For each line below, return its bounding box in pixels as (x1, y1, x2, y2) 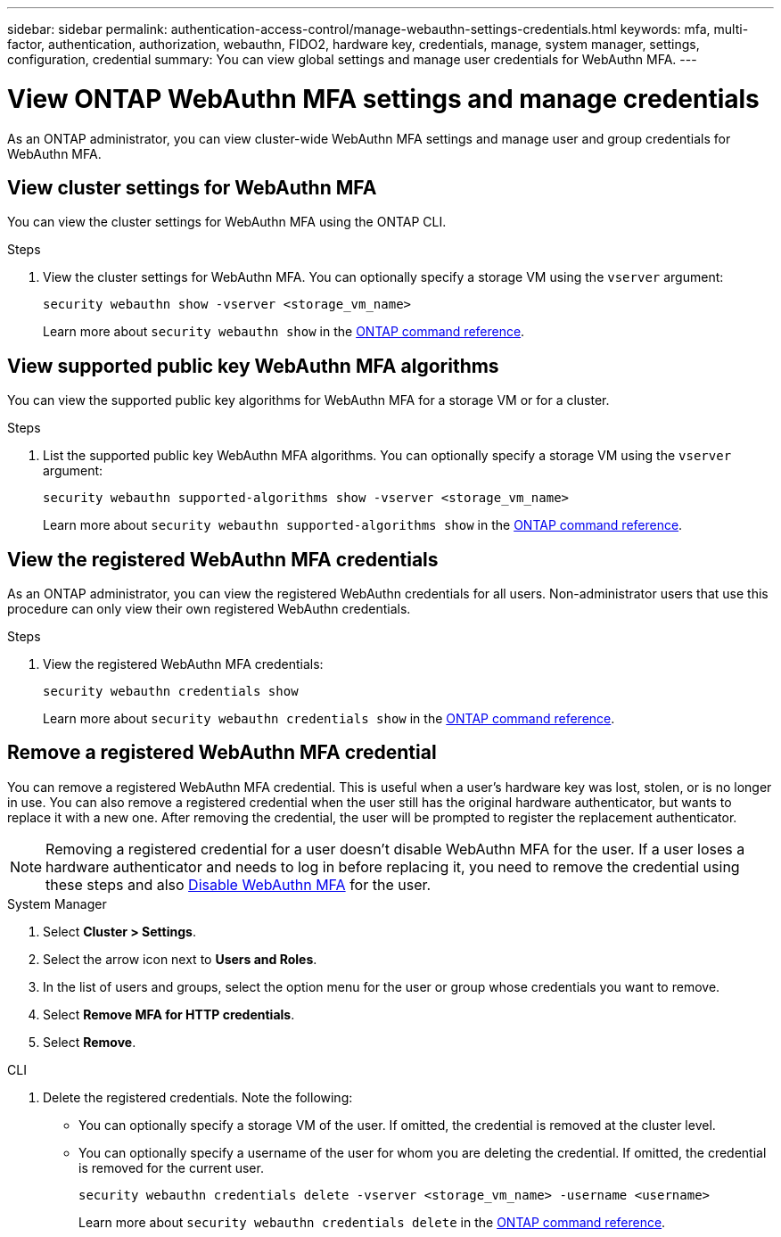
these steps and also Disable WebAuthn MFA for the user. (45, 875, 432, 894)
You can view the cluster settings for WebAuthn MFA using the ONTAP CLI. (7, 214, 447, 230)
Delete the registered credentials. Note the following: (43, 1089, 353, 1105)
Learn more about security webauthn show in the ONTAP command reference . (43, 324, 525, 340)
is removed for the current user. (78, 1159, 264, 1175)
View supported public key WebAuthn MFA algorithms (7, 354, 499, 377)
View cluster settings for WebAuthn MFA (7, 176, 377, 199)
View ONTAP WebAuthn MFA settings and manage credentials (7, 83, 760, 114)
